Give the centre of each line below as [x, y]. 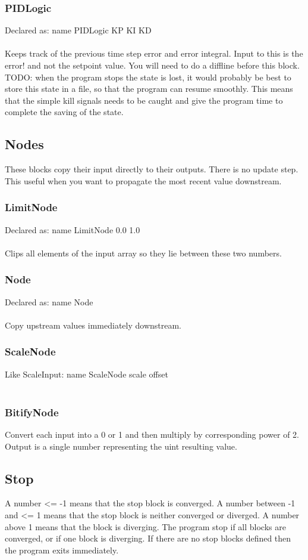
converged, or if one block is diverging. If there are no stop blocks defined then [148, 538]
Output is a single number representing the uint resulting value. [121, 446]
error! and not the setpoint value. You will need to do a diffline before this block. [152, 65]
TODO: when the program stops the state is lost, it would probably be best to [148, 77]
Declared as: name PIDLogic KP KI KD [78, 30]
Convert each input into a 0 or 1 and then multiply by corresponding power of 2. [152, 434]
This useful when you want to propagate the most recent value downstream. [143, 180]
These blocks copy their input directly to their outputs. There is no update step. [152, 169]
